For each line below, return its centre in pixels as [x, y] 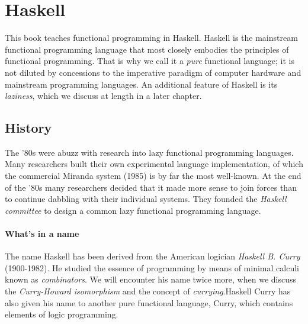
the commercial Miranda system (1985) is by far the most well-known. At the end [153, 176]
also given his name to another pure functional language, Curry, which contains [149, 302]
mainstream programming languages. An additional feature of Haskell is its [141, 84]
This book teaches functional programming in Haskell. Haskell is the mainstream [151, 38]
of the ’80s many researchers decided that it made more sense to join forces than [151, 187]
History [28, 128]
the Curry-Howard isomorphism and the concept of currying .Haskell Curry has [148, 291]
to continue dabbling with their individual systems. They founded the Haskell [146, 199]
